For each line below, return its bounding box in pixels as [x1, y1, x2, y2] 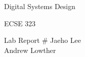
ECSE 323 [4, 18, 36, 28]
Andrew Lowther [4, 44, 56, 55]
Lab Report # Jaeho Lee [4, 35, 81, 45]
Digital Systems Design [4, 1, 75, 11]
